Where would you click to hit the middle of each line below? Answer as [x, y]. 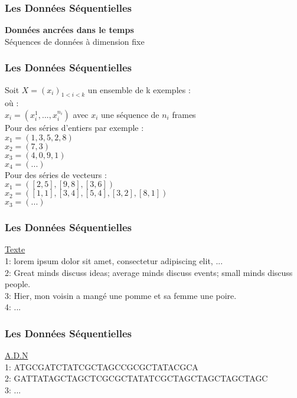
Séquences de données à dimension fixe [75, 41]
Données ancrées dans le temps [69, 30]
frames [184, 115]
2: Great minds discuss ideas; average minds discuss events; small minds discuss [149, 272]
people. [18, 284]
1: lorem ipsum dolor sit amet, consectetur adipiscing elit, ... [114, 261]
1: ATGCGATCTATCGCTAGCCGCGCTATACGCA [102, 366]
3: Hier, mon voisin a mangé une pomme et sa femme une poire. [121, 295]
